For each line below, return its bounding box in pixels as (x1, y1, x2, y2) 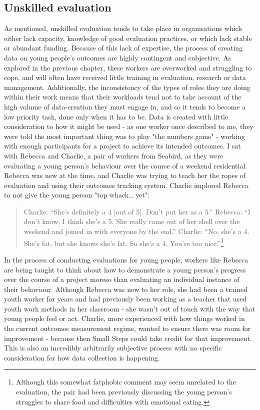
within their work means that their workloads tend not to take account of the (4, 91, 241, 102)
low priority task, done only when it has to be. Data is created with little (4, 111, 228, 121)
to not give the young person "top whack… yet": (4, 189, 150, 200)
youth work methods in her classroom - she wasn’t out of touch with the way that (4, 303, 255, 313)
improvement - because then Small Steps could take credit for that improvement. (4, 332, 252, 343)
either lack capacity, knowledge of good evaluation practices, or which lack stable (4, 32, 252, 43)
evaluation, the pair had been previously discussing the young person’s (15, 386, 232, 397)
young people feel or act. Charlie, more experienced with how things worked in (4, 313, 245, 323)
